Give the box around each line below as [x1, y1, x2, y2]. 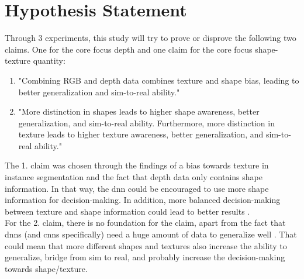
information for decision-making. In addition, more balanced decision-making [5, 194, 281, 206]
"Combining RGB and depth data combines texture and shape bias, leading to [18, 74, 299, 86]
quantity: [33, 54, 65, 67]
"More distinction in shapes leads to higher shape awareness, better [18, 105, 260, 118]
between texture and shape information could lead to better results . [5, 205, 250, 217]
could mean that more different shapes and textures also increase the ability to [5, 239, 287, 252]
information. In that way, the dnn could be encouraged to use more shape [5, 182, 269, 194]
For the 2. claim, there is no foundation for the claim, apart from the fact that [5, 216, 286, 229]
